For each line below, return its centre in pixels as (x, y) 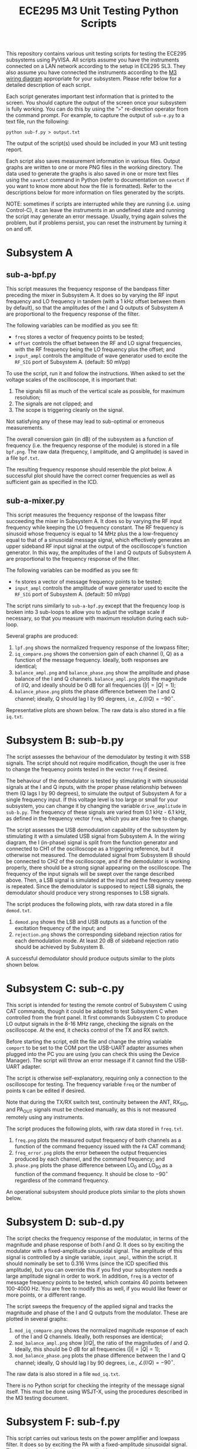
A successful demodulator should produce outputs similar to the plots (91, 958)
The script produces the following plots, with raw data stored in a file (89, 904)
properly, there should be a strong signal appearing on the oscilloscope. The (99, 868)
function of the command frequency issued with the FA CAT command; (100, 1146)
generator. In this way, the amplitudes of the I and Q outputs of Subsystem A (98, 553)
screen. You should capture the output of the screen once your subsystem (96, 103)
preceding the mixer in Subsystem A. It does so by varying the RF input (92, 295)
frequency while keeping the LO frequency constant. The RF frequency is (95, 527)
